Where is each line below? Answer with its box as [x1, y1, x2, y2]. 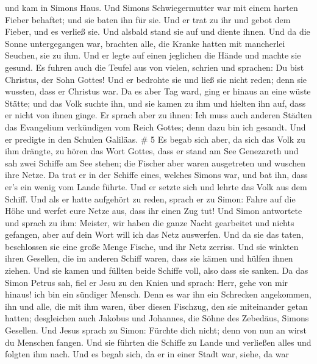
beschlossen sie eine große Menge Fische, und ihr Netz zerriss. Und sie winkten [5, 240, 299, 252]
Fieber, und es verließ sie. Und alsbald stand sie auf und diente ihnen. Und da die [5, 25, 310, 38]
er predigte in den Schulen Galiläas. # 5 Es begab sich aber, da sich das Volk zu [5, 132, 305, 145]
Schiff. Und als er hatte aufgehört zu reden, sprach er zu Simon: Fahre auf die [5, 192, 296, 205]
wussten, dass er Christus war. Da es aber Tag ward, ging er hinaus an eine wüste [5, 85, 311, 98]
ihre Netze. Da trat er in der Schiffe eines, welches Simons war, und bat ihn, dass [5, 168, 308, 181]
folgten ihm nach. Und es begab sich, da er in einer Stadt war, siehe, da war [5, 348, 289, 360]
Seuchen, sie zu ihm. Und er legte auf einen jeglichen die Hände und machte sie [5, 49, 301, 62]
